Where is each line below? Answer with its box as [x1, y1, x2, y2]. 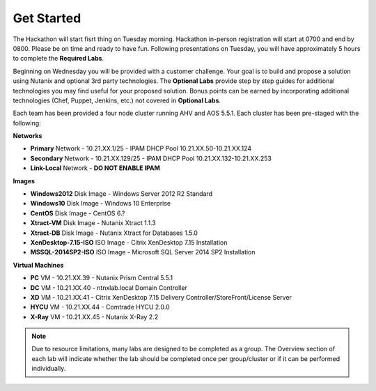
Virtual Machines [13, 261, 64, 269]
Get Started [13, 10, 81, 26]
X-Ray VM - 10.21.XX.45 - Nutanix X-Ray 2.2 [30, 312, 159, 321]
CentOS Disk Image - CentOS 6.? [30, 209, 125, 217]
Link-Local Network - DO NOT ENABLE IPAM [30, 164, 160, 172]
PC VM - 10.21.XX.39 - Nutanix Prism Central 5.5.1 [30, 274, 173, 282]
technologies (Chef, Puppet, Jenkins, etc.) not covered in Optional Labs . [13, 96, 221, 105]
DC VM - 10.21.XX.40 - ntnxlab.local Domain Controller [30, 283, 187, 292]
